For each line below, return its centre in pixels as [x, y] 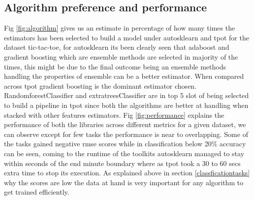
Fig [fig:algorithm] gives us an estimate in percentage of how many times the [120, 28]
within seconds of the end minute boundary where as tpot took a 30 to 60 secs [122, 163]
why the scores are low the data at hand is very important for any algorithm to [124, 182]
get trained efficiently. [37, 192]
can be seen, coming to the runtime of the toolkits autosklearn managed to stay [124, 153]
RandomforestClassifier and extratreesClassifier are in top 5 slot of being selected [127, 95]
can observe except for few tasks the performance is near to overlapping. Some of [126, 134]
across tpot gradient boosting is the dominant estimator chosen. [100, 85]
